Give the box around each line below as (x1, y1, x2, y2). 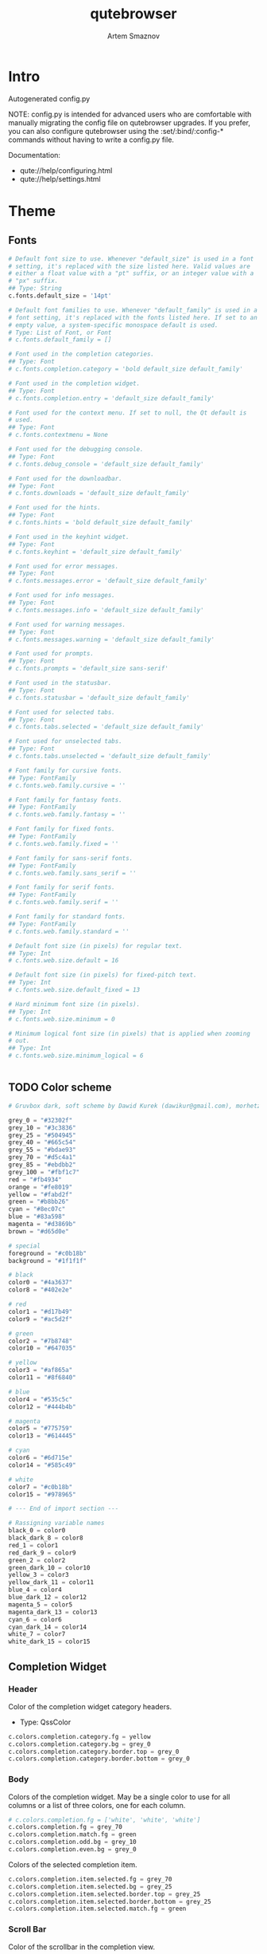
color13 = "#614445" (8, 1432, 77, 1440)
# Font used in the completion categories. (8, 350, 155, 359)
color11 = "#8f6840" (8, 1374, 77, 1382)
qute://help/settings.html (19, 174, 101, 183)
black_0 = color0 (8, 1527, 66, 1535)
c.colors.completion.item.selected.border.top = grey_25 (8, 1890, 201, 1898)
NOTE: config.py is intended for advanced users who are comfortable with (8, 109, 252, 119)
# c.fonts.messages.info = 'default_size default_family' (8, 606, 204, 614)
